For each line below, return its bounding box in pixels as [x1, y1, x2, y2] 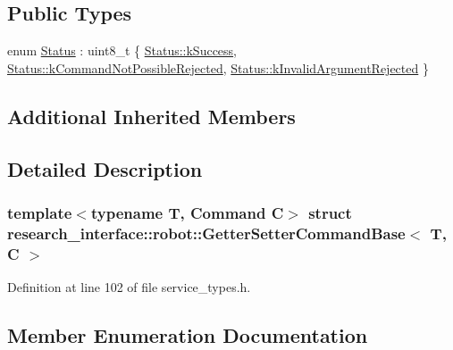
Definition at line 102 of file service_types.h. [7, 278, 251, 296]
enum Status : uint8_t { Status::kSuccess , [7, 41, 238, 60]
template [7, 201, 72, 223]
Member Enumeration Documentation [7, 321, 368, 348]
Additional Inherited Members [7, 102, 296, 129]
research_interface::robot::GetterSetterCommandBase [7, 221, 406, 244]
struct [308, 201, 352, 223]
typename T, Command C [90, 201, 284, 223]
